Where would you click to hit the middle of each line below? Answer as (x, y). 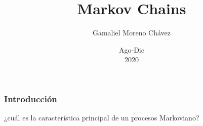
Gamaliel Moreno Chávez (132, 33)
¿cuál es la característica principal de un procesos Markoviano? (102, 118)
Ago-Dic (132, 49)
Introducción (31, 98)
